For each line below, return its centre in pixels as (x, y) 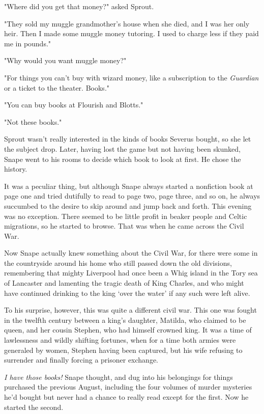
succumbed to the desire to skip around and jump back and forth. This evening (128, 205)
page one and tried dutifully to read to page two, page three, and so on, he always (132, 196)
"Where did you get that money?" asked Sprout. (79, 6)
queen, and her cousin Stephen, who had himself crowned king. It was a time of (128, 330)
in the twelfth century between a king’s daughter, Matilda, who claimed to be (125, 320)
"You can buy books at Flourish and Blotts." (74, 105)
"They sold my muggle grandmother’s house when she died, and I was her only (127, 23)
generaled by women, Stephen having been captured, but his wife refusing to (123, 350)
